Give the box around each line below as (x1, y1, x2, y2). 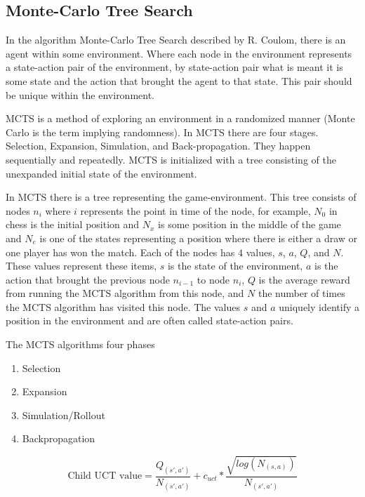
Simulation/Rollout (22, 407, 105, 422)
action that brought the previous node (6, 272, 170, 286)
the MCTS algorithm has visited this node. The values (6, 299, 241, 314)
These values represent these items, (6, 258, 157, 273)
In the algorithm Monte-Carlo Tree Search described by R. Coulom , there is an (6, 32, 346, 47)
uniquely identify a (279, 299, 359, 314)
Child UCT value (67, 471, 142, 482)
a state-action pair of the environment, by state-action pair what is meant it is (6, 60, 343, 74)
